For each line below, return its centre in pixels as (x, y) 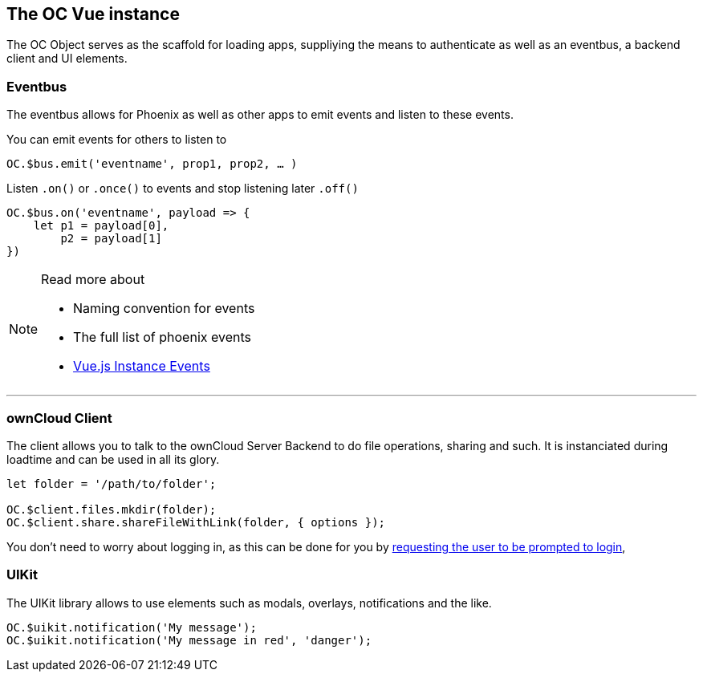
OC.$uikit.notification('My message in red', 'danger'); (189, 640)
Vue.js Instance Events (142, 366)
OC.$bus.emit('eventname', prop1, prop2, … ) (152, 164)
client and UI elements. (67, 59)
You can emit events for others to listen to (117, 140)
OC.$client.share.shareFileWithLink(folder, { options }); (196, 522)
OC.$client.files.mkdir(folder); (112, 509)
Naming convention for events (164, 309)
